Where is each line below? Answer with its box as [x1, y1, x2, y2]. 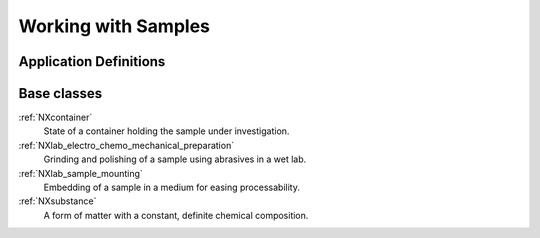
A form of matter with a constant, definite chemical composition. [43, 209, 309, 221]
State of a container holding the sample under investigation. [43, 125, 290, 137]
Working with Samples [18, 15, 210, 37]
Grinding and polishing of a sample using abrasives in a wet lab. [43, 153, 307, 165]
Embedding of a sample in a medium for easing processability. [43, 181, 300, 194]
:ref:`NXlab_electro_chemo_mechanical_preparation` [18, 139, 235, 151]
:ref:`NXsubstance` [18, 195, 97, 207]
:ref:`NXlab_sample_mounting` [18, 167, 144, 179]
